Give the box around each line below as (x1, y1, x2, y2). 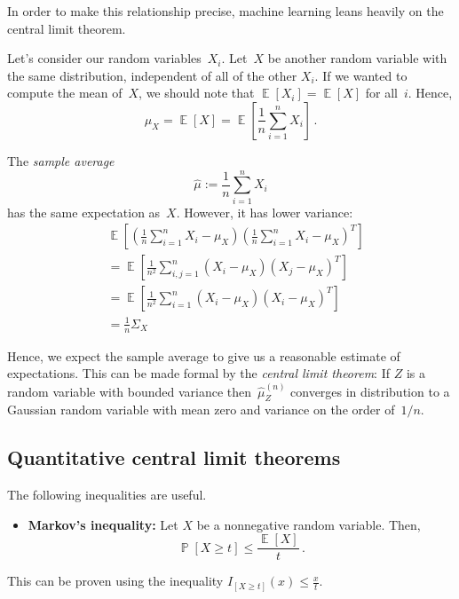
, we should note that (138, 83, 255, 102)
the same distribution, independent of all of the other (7, 66, 297, 84)
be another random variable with (267, 49, 447, 67)
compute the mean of (7, 83, 123, 102)
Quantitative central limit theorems (7, 444, 341, 471)
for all (365, 83, 398, 102)
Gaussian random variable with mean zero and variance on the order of (7, 400, 395, 419)
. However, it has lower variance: (176, 202, 353, 221)
